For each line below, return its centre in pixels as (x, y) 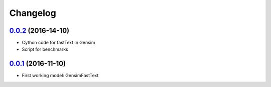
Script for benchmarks (45, 49)
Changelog (33, 13)
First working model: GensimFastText (60, 76)
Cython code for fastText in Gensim (58, 43)
